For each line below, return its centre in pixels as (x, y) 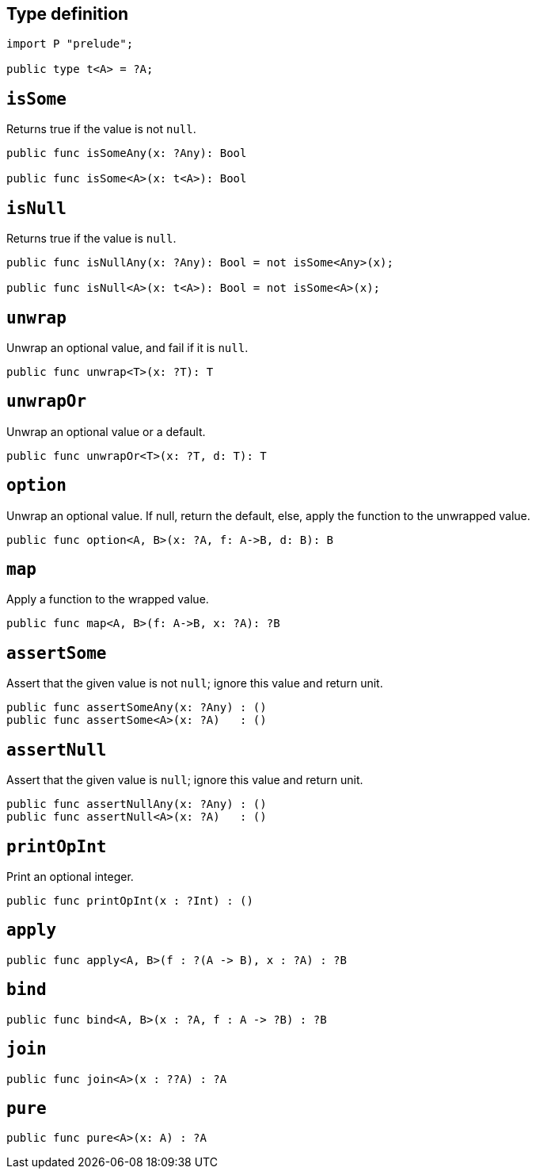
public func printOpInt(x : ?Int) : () (130, 901)
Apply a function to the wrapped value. (108, 599)
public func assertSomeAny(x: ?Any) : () (137, 708)
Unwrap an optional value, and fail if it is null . (127, 347)
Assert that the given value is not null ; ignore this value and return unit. (195, 683)
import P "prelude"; (70, 44)
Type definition (68, 14)
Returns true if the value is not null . (101, 129)
